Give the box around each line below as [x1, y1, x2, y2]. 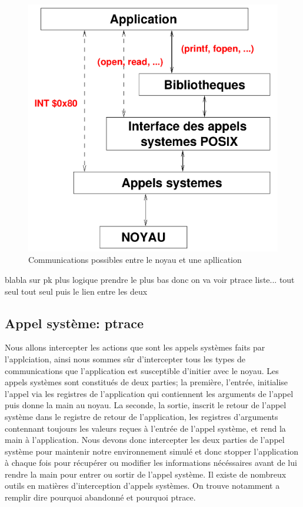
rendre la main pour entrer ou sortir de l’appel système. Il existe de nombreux [5, 468, 287, 480]
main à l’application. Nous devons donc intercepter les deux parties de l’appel [5, 433, 285, 446]
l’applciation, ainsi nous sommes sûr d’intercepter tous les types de [5, 352, 246, 365]
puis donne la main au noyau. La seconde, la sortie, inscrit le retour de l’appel [5, 399, 287, 411]
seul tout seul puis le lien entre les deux [5, 285, 148, 297]
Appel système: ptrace [5, 313, 144, 332]
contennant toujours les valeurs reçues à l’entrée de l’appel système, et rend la [5, 422, 286, 434]
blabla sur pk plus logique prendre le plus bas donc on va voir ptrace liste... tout [5, 273, 295, 285]
